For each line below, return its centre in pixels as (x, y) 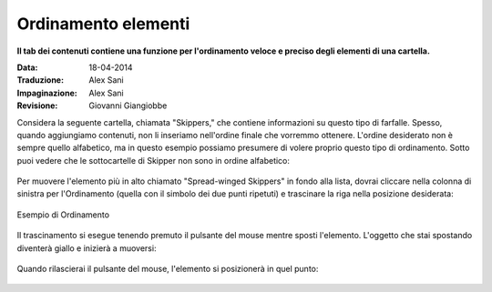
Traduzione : (40, 80)
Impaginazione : (47, 93)
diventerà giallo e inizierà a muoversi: (87, 248)
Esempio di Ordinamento (63, 215)
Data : (27, 67)
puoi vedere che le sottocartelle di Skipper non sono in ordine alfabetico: (154, 160)
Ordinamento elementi (103, 24)
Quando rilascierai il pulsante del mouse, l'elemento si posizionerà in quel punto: (168, 269)
